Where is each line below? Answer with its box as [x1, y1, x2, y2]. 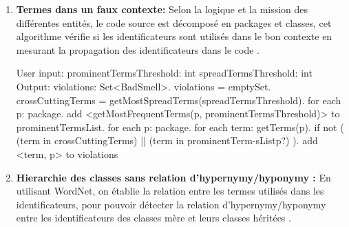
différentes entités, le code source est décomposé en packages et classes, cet [16, 15, 332, 30]
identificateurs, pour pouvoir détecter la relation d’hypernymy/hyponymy [16, 197, 326, 211]
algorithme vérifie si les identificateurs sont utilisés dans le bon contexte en [16, 29, 332, 43]
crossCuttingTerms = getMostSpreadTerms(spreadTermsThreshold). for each [16, 92, 341, 107]
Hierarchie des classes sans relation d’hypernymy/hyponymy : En [16, 170, 331, 184]
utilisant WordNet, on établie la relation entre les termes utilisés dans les [16, 184, 324, 198]
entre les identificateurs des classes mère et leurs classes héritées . [16, 210, 291, 225]
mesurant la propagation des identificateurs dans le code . [16, 42, 260, 57]
